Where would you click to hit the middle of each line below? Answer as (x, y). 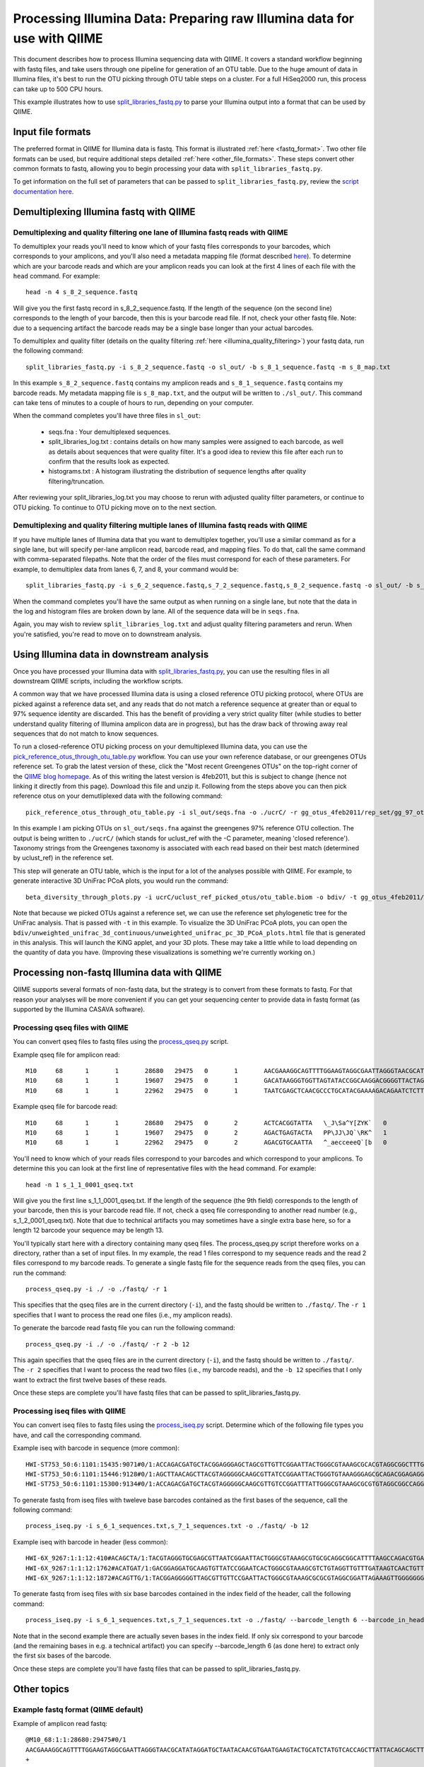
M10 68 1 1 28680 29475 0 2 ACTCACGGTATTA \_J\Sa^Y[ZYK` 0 (206, 1123)
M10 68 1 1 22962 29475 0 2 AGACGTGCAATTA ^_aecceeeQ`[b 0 (206, 1143)
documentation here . (43, 192)
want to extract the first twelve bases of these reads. (90, 1380)
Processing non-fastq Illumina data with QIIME (117, 973)
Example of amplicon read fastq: (60, 1723)
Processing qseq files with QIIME (71, 1027)
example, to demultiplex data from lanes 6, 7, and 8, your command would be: (126, 569)
